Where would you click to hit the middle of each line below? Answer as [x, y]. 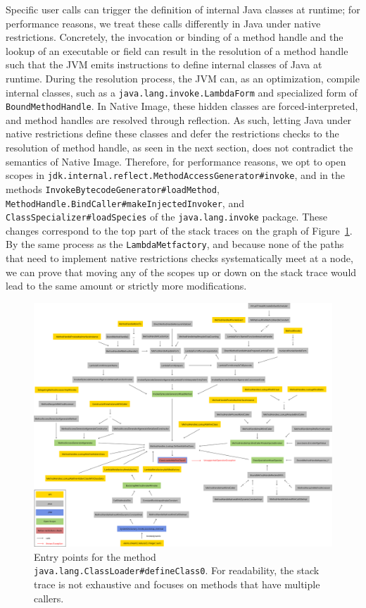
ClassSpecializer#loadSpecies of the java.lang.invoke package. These [166, 217]
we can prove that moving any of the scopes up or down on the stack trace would [181, 272]
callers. [49, 598]
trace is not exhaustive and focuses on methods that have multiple [177, 584]
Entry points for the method [95, 556]
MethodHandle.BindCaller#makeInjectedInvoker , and [125, 203]
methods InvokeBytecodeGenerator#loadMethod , [113, 188]
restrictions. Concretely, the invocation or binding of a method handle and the [175, 37]
